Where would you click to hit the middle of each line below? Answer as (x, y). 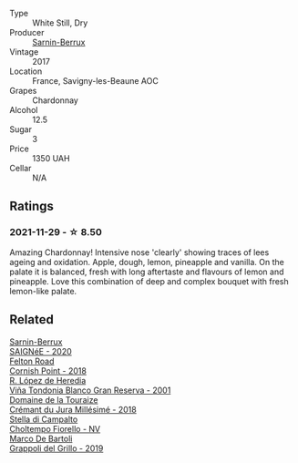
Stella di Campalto (44, 419)
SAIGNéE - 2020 (41, 351)
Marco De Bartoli (41, 438)
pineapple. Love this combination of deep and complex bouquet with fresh (149, 281)
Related (32, 319)
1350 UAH (51, 158)
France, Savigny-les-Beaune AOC (96, 81)
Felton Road (32, 361)
